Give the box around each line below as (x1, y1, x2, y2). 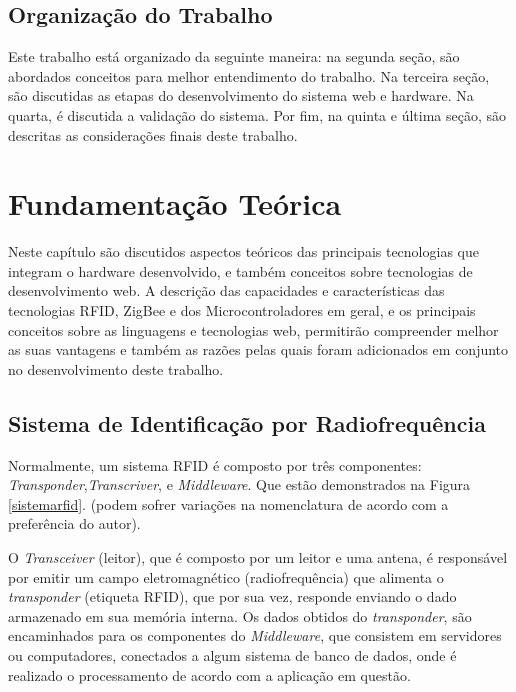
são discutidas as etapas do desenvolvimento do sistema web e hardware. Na (8, 85, 474, 106)
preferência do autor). (8, 513, 141, 534)
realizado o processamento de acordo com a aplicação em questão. (8, 664, 411, 685)
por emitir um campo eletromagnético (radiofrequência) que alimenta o (8, 566, 444, 587)
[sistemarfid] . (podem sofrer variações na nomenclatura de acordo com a (8, 493, 449, 514)
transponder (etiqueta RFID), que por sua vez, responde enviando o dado (8, 586, 457, 607)
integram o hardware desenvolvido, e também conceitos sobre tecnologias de (8, 260, 473, 281)
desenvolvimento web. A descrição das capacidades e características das (8, 280, 445, 301)
